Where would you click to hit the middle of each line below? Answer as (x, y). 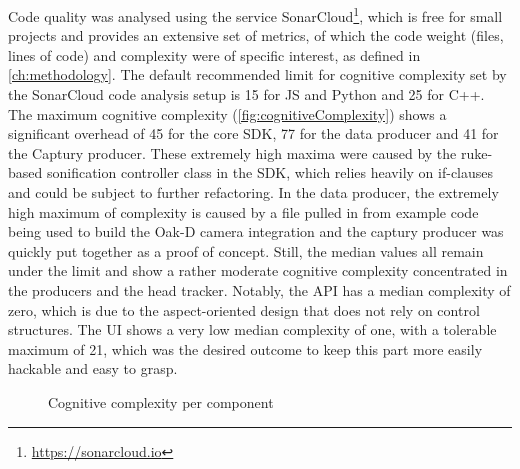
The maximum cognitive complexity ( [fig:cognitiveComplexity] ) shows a (227, 113)
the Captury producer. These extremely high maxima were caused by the (232, 152)
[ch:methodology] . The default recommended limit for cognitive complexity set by (257, 74)
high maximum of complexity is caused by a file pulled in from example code (243, 211)
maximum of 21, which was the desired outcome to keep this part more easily (245, 348)
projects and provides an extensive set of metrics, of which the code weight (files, (256, 35)
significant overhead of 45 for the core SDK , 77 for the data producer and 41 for (253, 133)
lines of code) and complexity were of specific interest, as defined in (214, 54)
